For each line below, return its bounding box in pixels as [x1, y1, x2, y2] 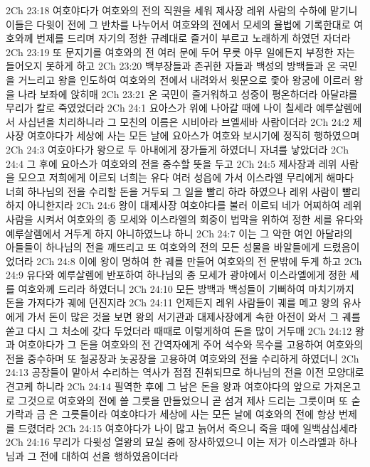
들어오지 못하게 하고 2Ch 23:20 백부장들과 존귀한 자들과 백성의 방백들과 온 [6, 58, 337, 73]
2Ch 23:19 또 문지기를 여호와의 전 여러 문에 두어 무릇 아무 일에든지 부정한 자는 [6, 44, 355, 59]
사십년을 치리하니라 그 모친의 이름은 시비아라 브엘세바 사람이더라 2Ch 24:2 [18, 114, 349, 129]
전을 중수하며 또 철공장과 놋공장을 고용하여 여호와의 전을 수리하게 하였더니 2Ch [6, 350, 359, 365]
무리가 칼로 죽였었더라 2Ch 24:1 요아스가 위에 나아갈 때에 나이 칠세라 [6, 100, 313, 115]
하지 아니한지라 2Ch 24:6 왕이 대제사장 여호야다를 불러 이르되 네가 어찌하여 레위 [6, 198, 362, 213]
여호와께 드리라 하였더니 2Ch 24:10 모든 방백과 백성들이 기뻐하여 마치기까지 [18, 281, 354, 296]
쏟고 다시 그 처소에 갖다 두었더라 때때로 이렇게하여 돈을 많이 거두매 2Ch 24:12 [6, 323, 352, 338]
